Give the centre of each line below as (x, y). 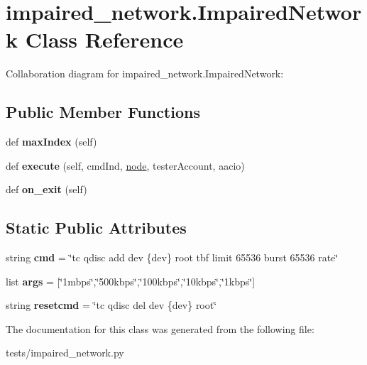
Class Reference (104, 39)
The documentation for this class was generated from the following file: (160, 328)
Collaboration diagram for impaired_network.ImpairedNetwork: (145, 73)
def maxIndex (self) (51, 142)
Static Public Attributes (96, 228)
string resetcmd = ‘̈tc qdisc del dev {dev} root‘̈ (111, 305)
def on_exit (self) (46, 189)
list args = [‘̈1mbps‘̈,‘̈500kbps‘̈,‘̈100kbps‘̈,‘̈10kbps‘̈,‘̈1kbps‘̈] (131, 281)
